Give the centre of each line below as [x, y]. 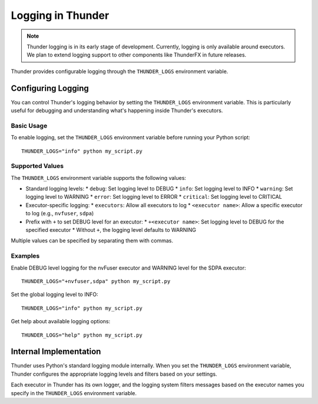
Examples [25, 256]
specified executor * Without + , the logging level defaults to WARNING [111, 230]
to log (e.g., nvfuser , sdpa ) [60, 214]
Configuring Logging [50, 88]
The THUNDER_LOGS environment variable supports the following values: [99, 178]
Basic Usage [29, 126]
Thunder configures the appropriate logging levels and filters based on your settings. [114, 374]
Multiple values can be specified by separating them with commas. [92, 241]
